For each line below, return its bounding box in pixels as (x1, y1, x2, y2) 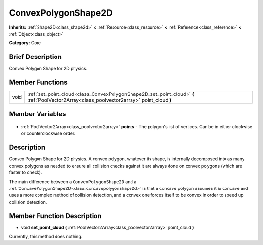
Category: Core (9, 40, 41, 46)
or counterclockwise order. (21, 131, 75, 136)
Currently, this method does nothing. (9, 234, 83, 240)
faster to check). (9, 170, 42, 175)
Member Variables (9, 110, 66, 118)
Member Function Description (9, 212, 102, 220)
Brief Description (9, 53, 62, 61)
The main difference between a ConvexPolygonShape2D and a (9, 178, 137, 185)
